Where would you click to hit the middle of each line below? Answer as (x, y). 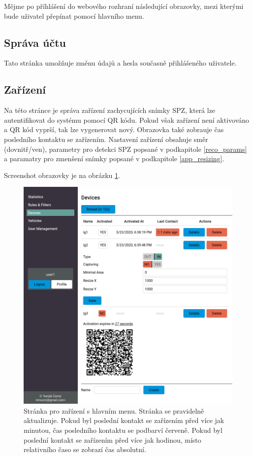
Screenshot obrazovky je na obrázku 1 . (62, 175)
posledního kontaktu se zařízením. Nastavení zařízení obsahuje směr (106, 139)
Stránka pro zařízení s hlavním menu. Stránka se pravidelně (114, 410)
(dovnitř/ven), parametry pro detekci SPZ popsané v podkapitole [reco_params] (126, 149)
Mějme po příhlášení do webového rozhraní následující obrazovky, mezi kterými (124, 6)
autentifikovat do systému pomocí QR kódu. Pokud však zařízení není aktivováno (127, 120)
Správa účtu (35, 42)
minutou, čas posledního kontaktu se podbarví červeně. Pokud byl (123, 430)
